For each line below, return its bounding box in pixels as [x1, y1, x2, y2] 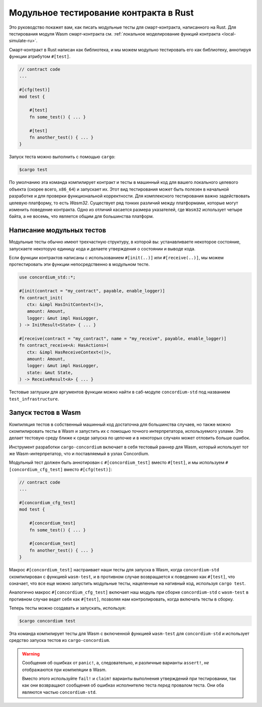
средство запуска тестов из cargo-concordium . [9, 637, 110, 643]
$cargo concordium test [19, 618, 76, 624]
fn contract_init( [19, 295, 63, 300]
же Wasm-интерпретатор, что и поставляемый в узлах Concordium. [9, 451, 150, 457]
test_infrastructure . [9, 396, 59, 402]
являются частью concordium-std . [22, 689, 97, 695]
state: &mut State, [27, 370, 73, 375]
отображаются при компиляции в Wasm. [22, 667, 107, 672]
